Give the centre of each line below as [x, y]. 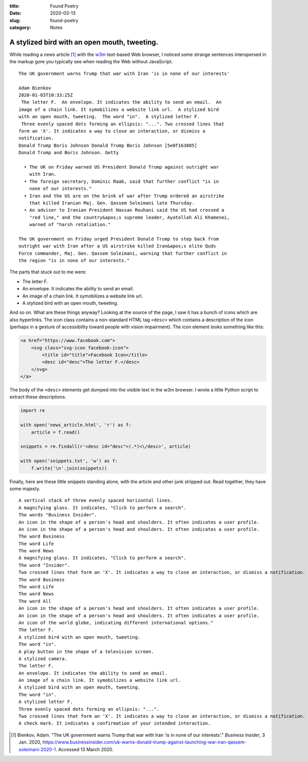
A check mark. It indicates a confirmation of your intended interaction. [115, 723]
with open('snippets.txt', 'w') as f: [69, 461]
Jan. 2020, [30, 742]
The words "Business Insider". [58, 515]
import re [33, 411]
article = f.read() [56, 432]
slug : [15, 20]
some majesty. [25, 489]
